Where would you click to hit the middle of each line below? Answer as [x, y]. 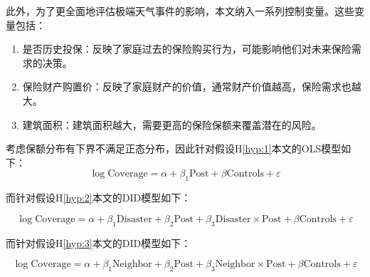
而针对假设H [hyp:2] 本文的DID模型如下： [99, 198]
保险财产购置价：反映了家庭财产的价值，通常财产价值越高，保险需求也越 [192, 87]
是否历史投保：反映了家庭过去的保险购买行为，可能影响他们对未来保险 [187, 49]
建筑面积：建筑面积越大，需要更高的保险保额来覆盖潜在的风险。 [172, 124]
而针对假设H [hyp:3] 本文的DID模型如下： [99, 242]
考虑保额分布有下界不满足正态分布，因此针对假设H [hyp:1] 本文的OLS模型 [174, 148]
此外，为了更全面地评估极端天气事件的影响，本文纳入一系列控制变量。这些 [180, 11]
